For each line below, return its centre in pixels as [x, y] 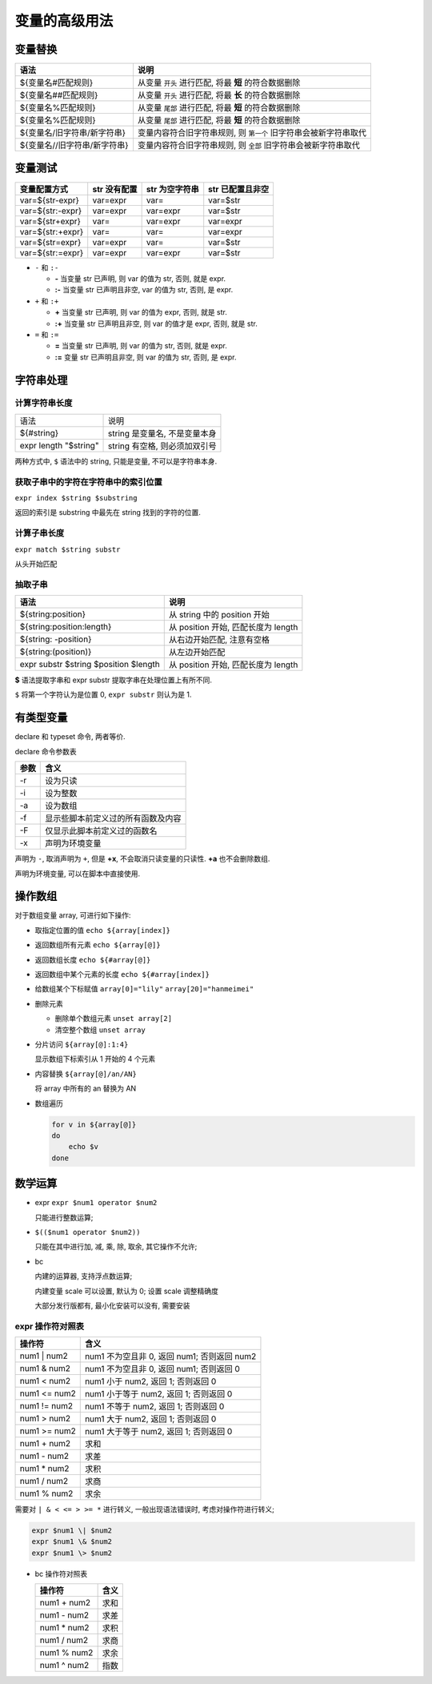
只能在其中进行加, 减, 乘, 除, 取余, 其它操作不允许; [116, 1247]
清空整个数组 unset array [100, 1030]
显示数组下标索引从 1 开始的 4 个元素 [95, 1059]
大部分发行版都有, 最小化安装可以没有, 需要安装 [112, 1305]
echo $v [84, 1147]
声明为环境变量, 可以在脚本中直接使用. [78, 874]
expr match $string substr [68, 549]
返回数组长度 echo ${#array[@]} [93, 959]
